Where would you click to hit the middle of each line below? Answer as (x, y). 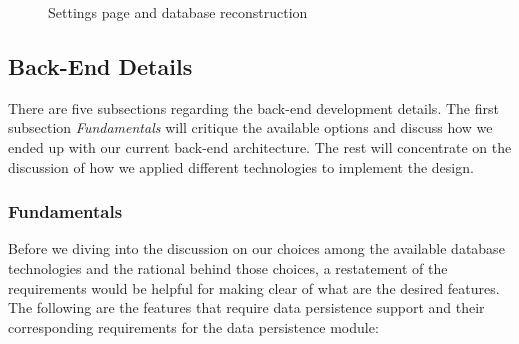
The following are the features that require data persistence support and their (246, 307)
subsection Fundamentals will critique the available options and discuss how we (250, 127)
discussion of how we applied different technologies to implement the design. (241, 166)
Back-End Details (100, 65)
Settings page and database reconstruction (178, 12)
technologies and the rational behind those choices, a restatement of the (228, 267)
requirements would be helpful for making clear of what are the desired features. (254, 287)
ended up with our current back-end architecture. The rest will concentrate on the (260, 146)
